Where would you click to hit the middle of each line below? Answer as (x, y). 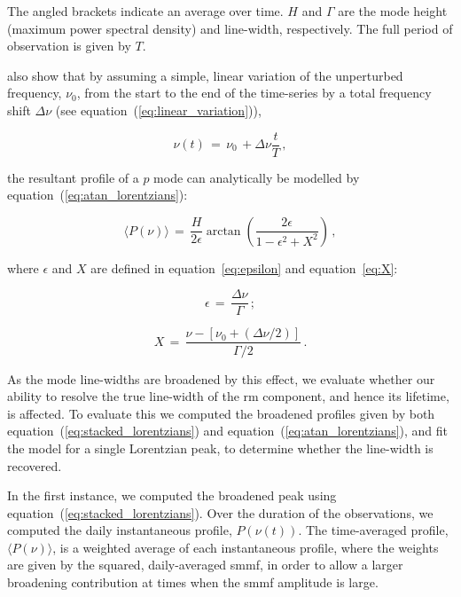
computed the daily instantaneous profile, (120, 530)
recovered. (35, 465)
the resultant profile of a (73, 177)
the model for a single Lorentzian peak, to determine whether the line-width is (220, 448)
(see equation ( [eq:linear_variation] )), (158, 110)
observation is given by (69, 46)
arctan (223, 231)
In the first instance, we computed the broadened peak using (172, 495)
